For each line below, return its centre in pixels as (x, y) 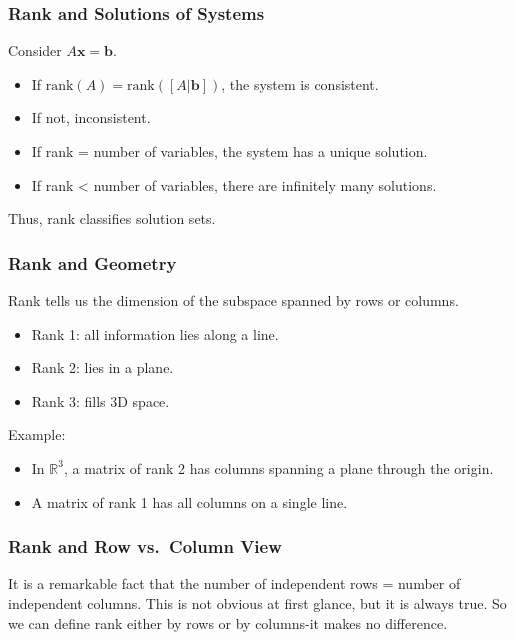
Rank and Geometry (92, 262)
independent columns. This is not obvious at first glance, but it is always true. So (257, 602)
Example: (37, 434)
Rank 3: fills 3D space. (100, 400)
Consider (35, 50)
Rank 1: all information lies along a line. (155, 333)
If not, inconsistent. (91, 117)
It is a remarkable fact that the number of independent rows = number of (234, 583)
